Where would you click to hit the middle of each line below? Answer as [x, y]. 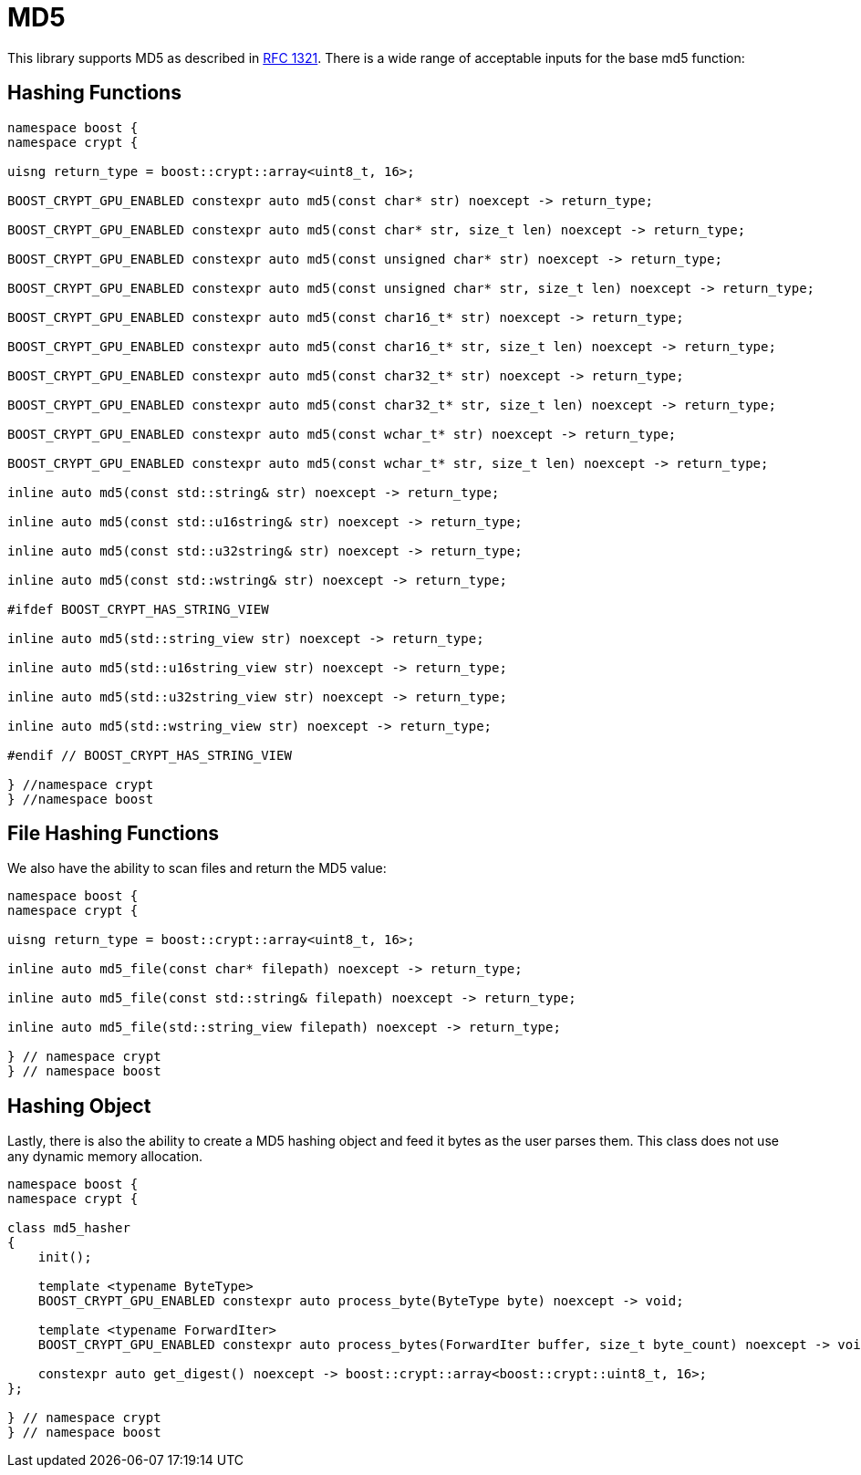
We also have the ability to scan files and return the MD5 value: [197, 868]
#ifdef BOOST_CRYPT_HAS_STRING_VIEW [138, 609]
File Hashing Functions [114, 834]
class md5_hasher [69, 1228]
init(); [65, 1257]
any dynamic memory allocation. [105, 1157]
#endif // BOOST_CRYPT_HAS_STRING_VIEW [150, 755]
